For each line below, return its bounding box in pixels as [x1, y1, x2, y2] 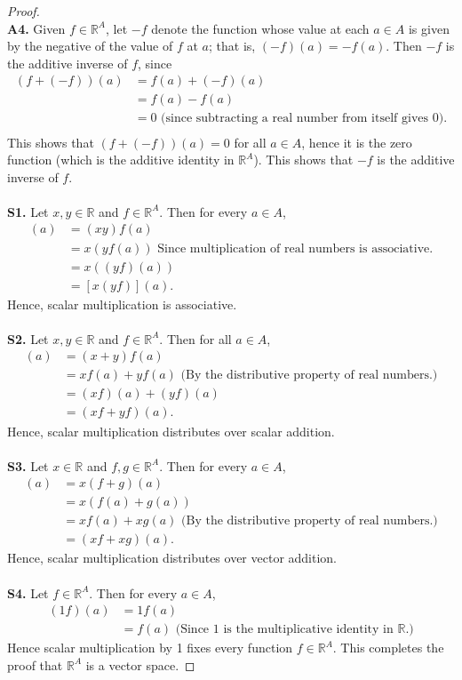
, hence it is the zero [301, 132, 412, 151]
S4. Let [7, 583, 49, 602]
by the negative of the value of [7, 36, 173, 55]
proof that [7, 655, 63, 674]
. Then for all [159, 329, 232, 348]
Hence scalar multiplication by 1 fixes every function [7, 638, 293, 657]
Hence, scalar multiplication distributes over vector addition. [7, 548, 338, 567]
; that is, [209, 36, 256, 55]
